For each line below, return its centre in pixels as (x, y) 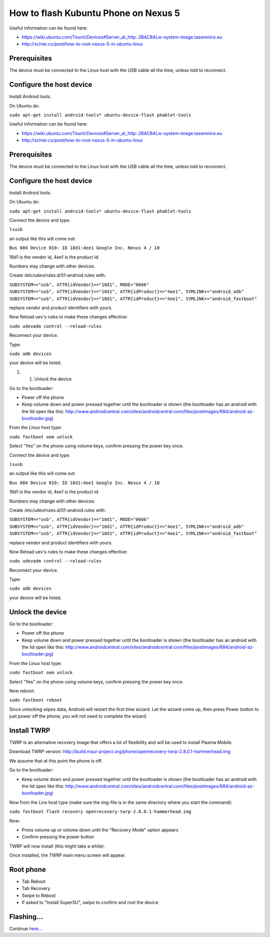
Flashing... (26, 917)
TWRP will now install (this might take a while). (57, 846)
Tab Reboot (34, 881)
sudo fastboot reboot (36, 700)
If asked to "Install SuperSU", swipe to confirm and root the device (90, 902)
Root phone (27, 869)
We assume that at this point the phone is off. (56, 760)
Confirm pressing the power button (58, 837)
